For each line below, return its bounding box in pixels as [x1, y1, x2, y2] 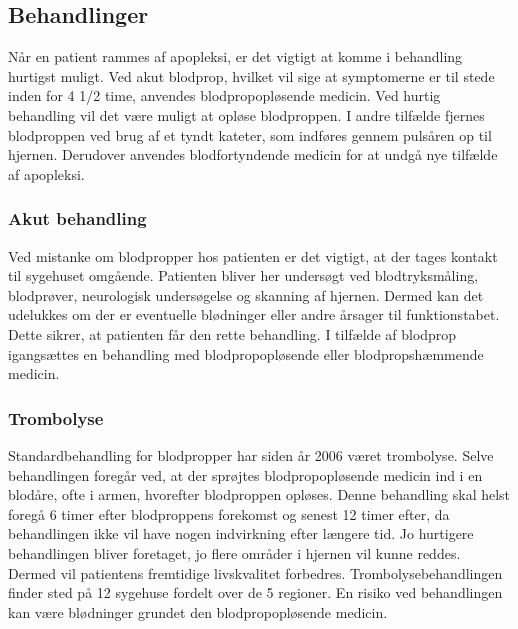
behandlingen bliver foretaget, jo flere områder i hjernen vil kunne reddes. [8, 542, 461, 563]
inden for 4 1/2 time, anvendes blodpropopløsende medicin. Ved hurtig [8, 85, 441, 106]
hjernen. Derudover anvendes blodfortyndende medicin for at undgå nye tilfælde [8, 144, 498, 165]
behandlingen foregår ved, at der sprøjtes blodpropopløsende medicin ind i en [8, 464, 483, 485]
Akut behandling [8, 206, 147, 231]
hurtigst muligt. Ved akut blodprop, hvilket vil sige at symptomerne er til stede [8, 65, 495, 86]
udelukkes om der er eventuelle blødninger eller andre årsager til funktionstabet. [8, 304, 500, 325]
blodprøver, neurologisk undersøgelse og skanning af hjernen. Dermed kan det [8, 284, 484, 305]
